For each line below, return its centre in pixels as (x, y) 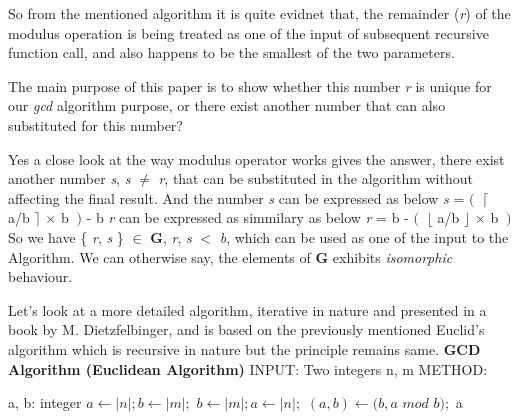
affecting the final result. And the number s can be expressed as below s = (236, 197)
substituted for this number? (95, 124)
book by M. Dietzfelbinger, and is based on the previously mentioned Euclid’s (246, 329)
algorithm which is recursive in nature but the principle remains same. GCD (244, 348)
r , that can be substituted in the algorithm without (315, 178)
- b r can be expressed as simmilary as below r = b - (247, 217)
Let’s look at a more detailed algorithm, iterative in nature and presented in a (247, 309)
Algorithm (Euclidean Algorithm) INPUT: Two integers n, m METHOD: (248, 368)
